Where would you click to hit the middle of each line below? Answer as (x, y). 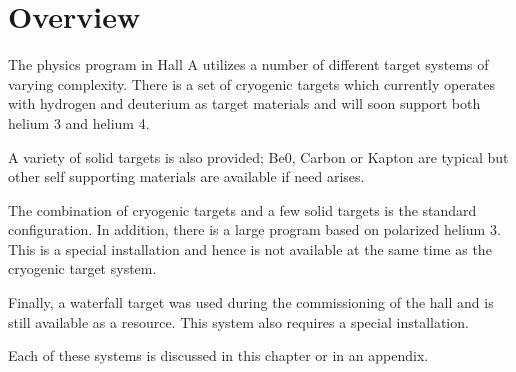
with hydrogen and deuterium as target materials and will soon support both (244, 103)
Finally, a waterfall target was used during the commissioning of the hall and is (251, 302)
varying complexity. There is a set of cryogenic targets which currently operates (252, 83)
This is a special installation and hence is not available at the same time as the (250, 248)
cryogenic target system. (82, 268)
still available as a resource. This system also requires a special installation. (238, 321)
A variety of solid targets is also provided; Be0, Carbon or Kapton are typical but (258, 156)
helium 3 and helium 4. (79, 122)
